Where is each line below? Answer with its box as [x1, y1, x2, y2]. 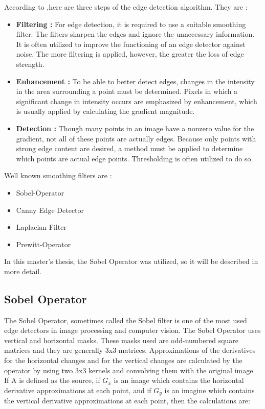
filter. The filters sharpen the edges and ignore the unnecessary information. [16, 29, 255, 39]
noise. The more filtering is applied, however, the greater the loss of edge [16, 49, 244, 59]
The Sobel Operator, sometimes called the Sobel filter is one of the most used [4, 315, 247, 325]
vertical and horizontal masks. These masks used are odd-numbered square [4, 334, 239, 345]
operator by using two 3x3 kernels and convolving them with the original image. [4, 365, 255, 375]
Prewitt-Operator [16, 238, 71, 249]
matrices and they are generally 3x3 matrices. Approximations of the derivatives [4, 345, 256, 355]
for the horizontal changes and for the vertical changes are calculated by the [4, 355, 242, 366]
